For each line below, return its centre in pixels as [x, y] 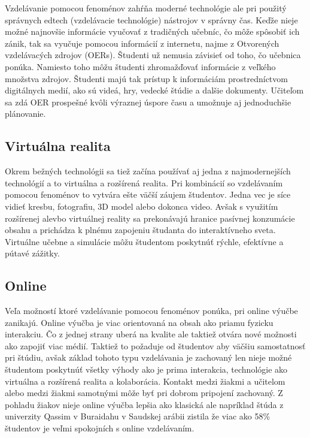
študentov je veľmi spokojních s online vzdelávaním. [100, 428]
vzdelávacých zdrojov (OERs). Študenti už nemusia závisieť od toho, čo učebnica [153, 55]
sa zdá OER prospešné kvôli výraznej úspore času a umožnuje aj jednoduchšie [148, 102]
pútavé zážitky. [32, 253]
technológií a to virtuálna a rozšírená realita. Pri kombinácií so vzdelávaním [144, 182]
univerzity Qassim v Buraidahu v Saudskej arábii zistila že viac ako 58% [138, 416]
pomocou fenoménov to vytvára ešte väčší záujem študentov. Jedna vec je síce [148, 194]
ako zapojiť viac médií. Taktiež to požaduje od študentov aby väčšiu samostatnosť [155, 345]
